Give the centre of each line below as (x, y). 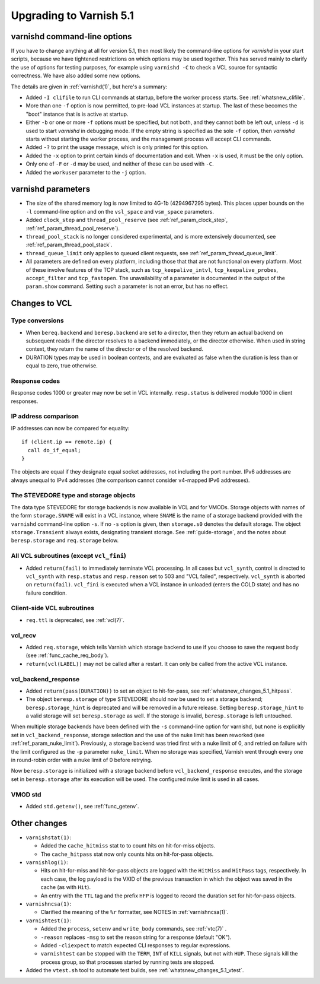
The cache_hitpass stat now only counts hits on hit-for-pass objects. (127, 854)
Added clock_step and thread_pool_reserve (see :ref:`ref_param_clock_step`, (127, 220)
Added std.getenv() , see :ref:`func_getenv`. (82, 806)
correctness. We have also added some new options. (76, 76)
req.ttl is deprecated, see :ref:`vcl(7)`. (75, 620)
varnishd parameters (51, 189)
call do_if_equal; (54, 450)
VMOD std (26, 794)
